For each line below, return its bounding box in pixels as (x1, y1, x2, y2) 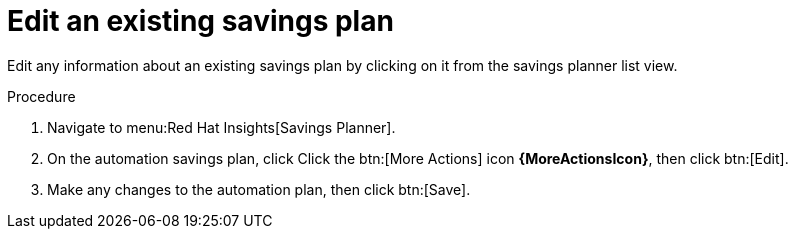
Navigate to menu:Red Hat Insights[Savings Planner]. (47, 118, 396, 136)
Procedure (7, 87, 76, 105)
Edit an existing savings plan (7, 4, 394, 38)
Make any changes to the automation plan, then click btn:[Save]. (47, 180, 471, 198)
